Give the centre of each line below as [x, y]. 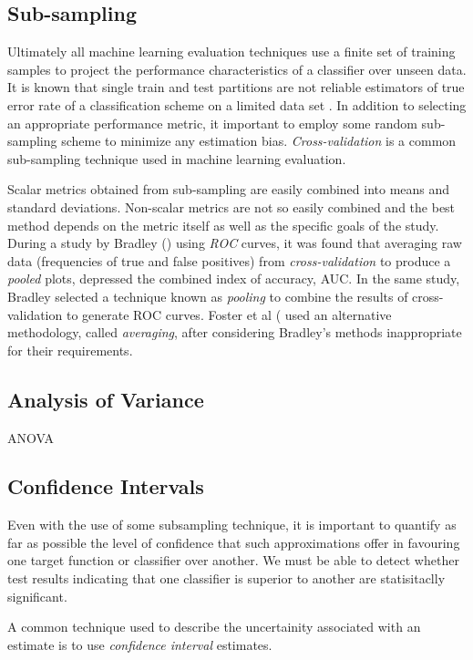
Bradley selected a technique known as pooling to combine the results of [208, 296]
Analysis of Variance [106, 399]
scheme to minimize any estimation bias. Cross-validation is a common [259, 141]
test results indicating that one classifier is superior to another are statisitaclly [226, 578]
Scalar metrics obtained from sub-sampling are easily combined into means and [229, 189]
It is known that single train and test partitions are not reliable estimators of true [236, 87]
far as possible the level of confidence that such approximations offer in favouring [234, 542]
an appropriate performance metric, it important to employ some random [212, 123]
